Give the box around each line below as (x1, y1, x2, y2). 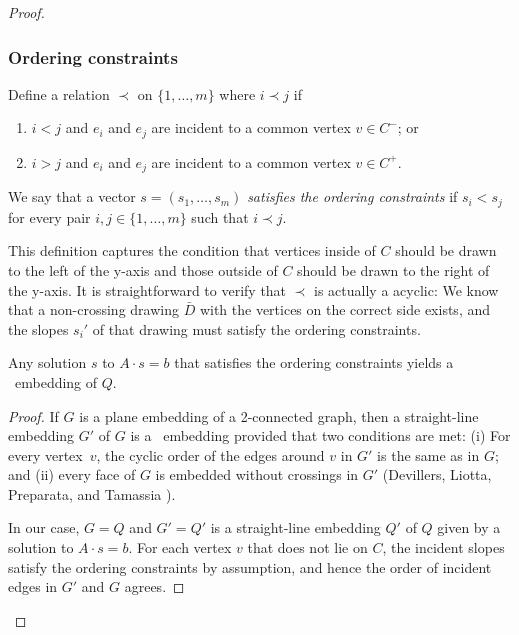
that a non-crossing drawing (8, 299, 179, 320)
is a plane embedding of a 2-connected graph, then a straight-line (79, 405, 479, 426)
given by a (437, 517, 501, 538)
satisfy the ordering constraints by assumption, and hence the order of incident (8, 556, 492, 577)
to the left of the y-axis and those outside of (8, 259, 278, 280)
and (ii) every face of (8, 464, 136, 485)
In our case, (8, 517, 80, 538)
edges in (8, 576, 58, 597)
